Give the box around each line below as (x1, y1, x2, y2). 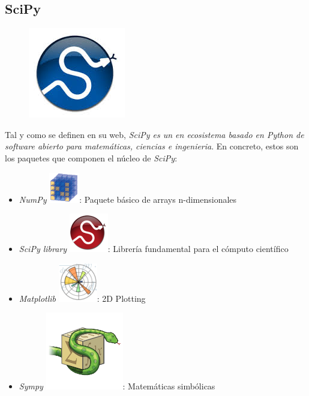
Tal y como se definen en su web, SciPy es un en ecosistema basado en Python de (5, 128, 304, 140)
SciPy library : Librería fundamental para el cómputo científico (19, 242, 289, 255)
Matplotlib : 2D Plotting (19, 292, 146, 304)
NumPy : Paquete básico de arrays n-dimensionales (19, 193, 237, 205)
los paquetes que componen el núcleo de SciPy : (5, 151, 178, 164)
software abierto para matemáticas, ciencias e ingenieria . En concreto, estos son (5, 140, 299, 152)
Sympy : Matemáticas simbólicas (19, 380, 215, 392)
